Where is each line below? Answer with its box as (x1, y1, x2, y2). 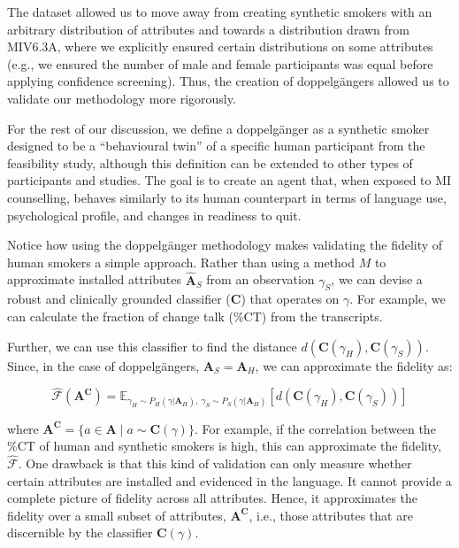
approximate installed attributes (7, 270, 182, 289)
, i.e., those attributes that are (249, 506, 413, 524)
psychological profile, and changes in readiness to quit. (7, 205, 302, 224)
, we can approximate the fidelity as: (255, 356, 453, 374)
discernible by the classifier (7, 523, 153, 542)
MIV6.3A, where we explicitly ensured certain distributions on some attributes (7, 37, 433, 56)
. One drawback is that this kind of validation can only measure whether (18, 453, 412, 472)
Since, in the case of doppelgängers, (7, 356, 200, 374)
